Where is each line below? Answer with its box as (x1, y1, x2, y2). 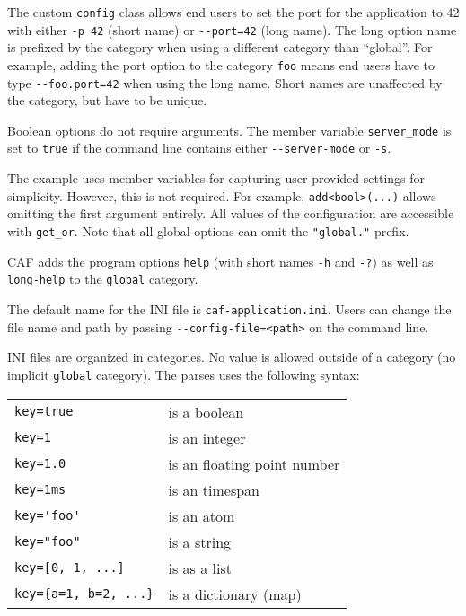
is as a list (168, 557, 232, 578)
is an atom (168, 505, 235, 526)
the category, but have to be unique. (7, 91, 207, 110)
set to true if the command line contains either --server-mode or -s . (7, 138, 391, 157)
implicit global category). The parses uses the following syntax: (7, 365, 360, 383)
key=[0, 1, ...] (14, 560, 125, 575)
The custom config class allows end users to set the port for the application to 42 (7, 3, 460, 21)
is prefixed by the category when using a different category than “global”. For (7, 38, 433, 57)
